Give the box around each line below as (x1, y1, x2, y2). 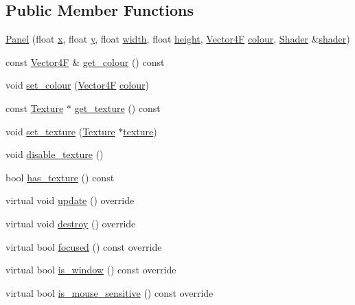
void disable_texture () (5, 147, 104, 161)
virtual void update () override (5, 193, 135, 207)
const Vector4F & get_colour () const (5, 54, 165, 69)
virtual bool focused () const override (5, 239, 162, 253)
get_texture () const (74, 100, 161, 115)
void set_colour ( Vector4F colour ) (5, 78, 149, 92)
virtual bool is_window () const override (5, 262, 176, 277)
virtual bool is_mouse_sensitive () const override (5, 285, 214, 300)
